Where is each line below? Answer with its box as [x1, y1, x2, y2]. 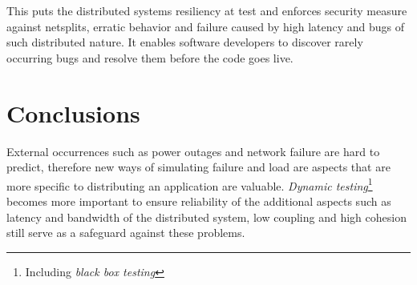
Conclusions [6, 96, 140, 129]
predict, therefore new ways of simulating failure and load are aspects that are [6, 159, 391, 175]
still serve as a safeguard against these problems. [6, 224, 245, 241]
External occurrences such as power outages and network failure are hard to [6, 142, 380, 159]
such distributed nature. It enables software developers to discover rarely [6, 34, 363, 50]
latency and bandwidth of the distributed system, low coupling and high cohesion [6, 208, 407, 225]
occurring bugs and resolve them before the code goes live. [6, 49, 294, 66]
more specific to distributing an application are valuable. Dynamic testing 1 [6, 175, 373, 194]
